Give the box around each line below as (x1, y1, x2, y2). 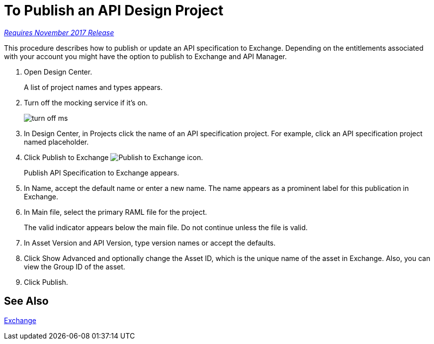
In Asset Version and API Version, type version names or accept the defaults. (24, 238, 276, 247)
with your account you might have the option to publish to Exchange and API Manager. (4, 52, 287, 61)
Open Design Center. (24, 67, 92, 76)
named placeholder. (24, 137, 89, 146)
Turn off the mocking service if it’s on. (24, 98, 148, 107)
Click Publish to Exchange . (24, 153, 203, 162)
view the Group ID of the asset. (24, 262, 125, 271)
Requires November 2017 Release (4, 28, 114, 37)
